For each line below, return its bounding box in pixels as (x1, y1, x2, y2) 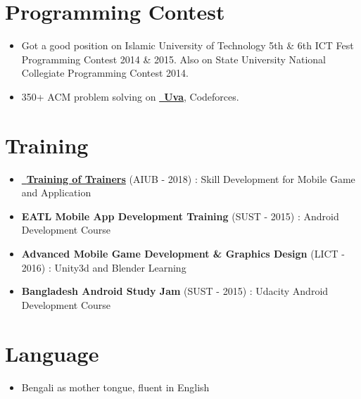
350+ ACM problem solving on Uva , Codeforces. (21, 89, 239, 103)
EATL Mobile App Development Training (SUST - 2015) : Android (21, 208, 339, 223)
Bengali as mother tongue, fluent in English (21, 379, 210, 394)
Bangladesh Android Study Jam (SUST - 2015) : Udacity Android (21, 284, 329, 298)
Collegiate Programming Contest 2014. (21, 65, 189, 80)
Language (5, 338, 99, 367)
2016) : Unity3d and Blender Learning (21, 260, 186, 274)
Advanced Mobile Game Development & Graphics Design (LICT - (21, 246, 346, 260)
